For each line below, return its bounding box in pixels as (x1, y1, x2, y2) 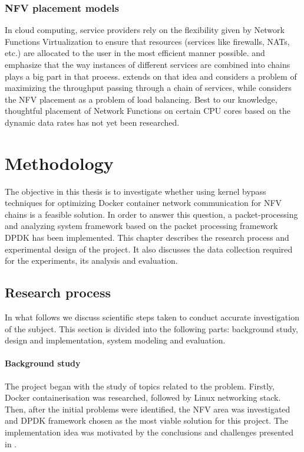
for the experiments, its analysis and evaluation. (5, 254, 178, 267)
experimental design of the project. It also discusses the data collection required (5, 243, 293, 255)
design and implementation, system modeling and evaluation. (5, 334, 226, 346)
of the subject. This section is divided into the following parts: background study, (5, 322, 298, 335)
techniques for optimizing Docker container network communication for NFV (5, 196, 282, 209)
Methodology (5, 150, 114, 175)
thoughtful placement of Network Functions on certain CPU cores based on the (5, 104, 290, 117)
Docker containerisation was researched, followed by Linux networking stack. (5, 391, 281, 404)
